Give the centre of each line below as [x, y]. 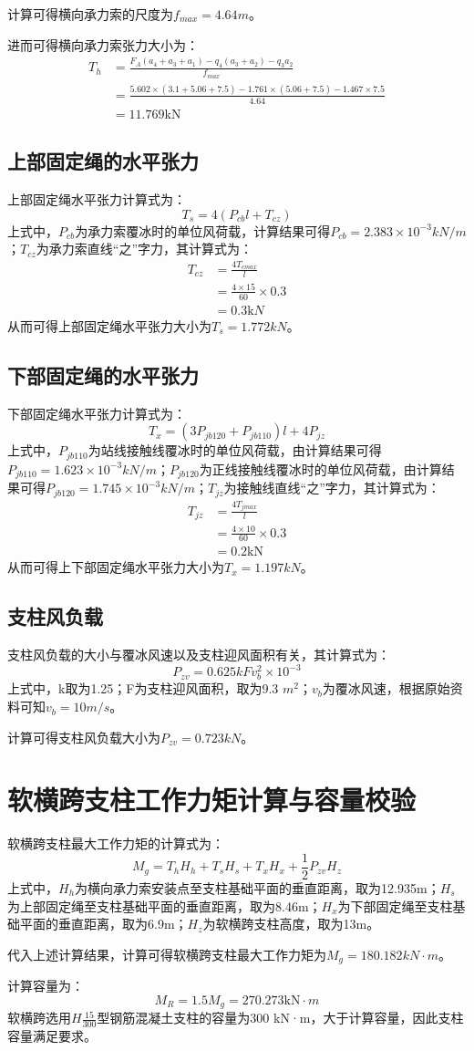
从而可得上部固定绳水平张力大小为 [109, 325]
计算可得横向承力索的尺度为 [90, 14]
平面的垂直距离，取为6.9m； [103, 924]
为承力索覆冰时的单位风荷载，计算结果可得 [203, 230]
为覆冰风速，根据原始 [386, 688]
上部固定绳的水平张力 [103, 161]
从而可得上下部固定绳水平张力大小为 [116, 567]
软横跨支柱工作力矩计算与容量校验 [212, 800]
